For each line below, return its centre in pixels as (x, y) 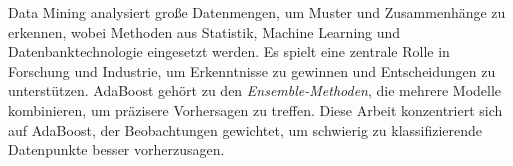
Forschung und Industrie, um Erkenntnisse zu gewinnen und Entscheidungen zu (252, 70)
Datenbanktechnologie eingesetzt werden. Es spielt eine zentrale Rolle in (229, 51)
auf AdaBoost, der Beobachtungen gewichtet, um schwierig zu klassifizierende (245, 129)
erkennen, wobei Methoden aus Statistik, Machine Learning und (204, 31)
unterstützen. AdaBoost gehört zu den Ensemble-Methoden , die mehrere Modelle (255, 90)
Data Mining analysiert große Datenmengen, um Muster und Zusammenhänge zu (257, 12)
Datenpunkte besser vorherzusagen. (116, 149)
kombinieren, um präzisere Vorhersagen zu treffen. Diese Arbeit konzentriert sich (255, 109)
